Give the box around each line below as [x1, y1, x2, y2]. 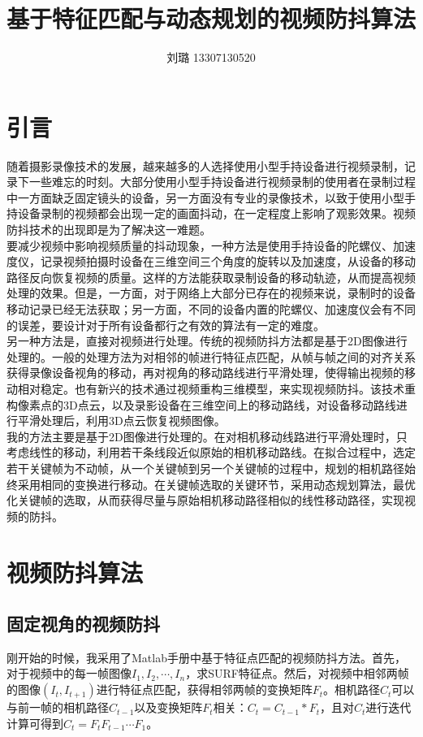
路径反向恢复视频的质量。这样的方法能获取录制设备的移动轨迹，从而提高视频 [6, 268, 416, 285]
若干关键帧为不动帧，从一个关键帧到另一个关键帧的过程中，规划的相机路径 [6, 459, 404, 476]
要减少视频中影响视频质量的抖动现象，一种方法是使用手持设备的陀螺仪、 [6, 236, 393, 254]
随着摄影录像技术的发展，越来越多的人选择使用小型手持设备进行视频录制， [6, 157, 404, 174]
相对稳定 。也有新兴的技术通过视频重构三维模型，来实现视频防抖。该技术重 [17, 379, 416, 397]
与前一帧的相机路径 [6, 699, 109, 716]
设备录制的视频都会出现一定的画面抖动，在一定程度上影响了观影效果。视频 [17, 205, 416, 222]
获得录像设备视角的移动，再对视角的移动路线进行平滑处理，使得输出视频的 [6, 364, 404, 381]
